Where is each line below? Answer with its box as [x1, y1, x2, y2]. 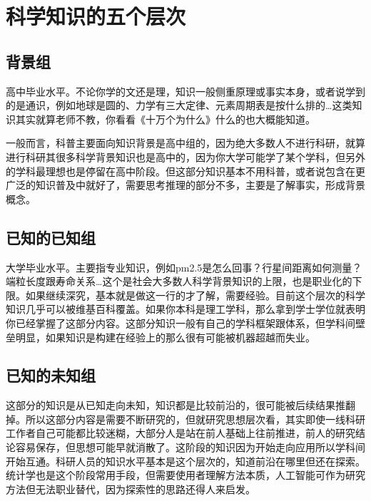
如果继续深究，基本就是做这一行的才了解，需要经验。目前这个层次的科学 [25, 287, 365, 302]
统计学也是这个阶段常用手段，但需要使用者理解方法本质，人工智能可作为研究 [6, 468, 365, 482]
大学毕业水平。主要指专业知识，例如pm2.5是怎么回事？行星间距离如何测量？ [6, 259, 362, 274]
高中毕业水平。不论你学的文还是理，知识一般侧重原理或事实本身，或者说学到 [6, 83, 365, 98]
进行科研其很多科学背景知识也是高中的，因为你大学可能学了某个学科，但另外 [6, 149, 365, 164]
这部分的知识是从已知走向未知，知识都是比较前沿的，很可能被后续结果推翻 [6, 398, 355, 413]
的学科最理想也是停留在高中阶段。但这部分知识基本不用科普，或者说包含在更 [6, 163, 365, 178]
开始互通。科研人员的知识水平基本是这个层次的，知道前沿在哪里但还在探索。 [6, 453, 365, 468]
